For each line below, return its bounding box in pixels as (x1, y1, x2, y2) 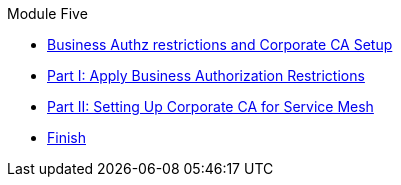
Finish (47, 129, 86, 146)
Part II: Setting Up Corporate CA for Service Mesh (47, 98, 374, 115)
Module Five (7, 5, 88, 22)
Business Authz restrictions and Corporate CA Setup (47, 36, 393, 53)
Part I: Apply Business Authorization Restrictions (47, 67, 365, 84)
